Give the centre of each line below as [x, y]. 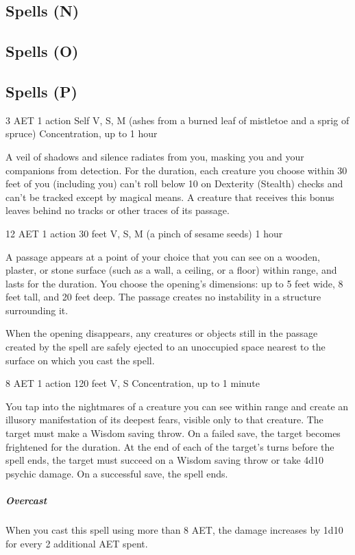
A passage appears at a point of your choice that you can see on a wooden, [163, 256]
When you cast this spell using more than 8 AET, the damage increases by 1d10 [174, 529]
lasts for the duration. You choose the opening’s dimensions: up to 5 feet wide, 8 [174, 283]
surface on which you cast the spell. [80, 360]
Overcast [26, 500]
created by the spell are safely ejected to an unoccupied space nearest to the [166, 347]
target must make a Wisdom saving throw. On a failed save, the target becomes [173, 433]
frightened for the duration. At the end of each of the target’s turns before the [170, 446]
